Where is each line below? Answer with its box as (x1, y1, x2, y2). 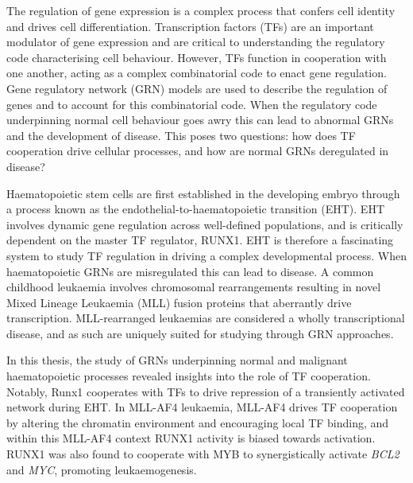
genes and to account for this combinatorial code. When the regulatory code (6, 95, 377, 112)
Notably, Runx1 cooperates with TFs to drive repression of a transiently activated (6, 383, 405, 399)
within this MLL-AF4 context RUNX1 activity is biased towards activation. (6, 430, 376, 446)
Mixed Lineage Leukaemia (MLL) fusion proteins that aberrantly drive (6, 294, 352, 310)
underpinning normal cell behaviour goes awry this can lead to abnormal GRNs (6, 111, 394, 128)
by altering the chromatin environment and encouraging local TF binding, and (6, 414, 389, 430)
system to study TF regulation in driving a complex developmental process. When (6, 247, 407, 263)
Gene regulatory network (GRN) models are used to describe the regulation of (6, 80, 388, 96)
